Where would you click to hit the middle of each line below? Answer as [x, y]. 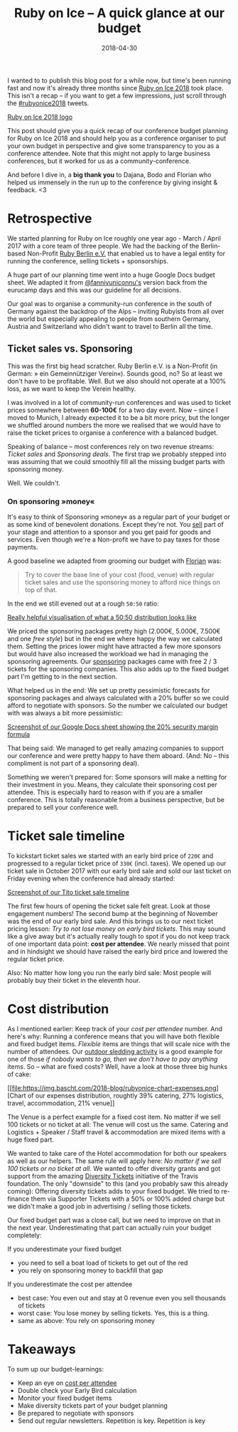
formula [19, 734]
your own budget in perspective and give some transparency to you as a [113, 146]
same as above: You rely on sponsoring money [86, 1320]
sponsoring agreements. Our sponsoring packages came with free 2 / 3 [112, 661]
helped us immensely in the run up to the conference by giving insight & [113, 182]
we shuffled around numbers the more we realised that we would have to [114, 425]
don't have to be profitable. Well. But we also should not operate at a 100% [117, 381]
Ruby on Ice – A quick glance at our [119, 13]
